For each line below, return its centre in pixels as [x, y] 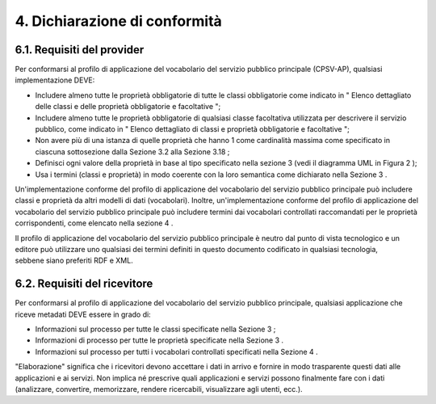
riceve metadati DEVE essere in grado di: [83, 314]
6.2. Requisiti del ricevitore [84, 284]
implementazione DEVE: [55, 80]
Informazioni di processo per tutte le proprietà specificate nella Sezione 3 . [159, 340]
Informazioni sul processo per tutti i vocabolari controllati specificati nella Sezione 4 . [176, 351]
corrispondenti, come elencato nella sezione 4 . [94, 223]
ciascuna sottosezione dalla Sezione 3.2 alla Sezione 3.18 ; [132, 151]
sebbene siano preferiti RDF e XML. [74, 261]
